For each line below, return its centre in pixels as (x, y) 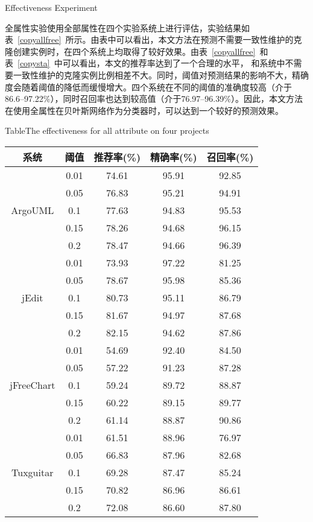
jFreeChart (33, 385)
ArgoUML (33, 210)
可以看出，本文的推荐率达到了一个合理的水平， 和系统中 (174, 63)
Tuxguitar (33, 472)
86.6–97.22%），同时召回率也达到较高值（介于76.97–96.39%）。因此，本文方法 (154, 99)
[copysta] (34, 63)
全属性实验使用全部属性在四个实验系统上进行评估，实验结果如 (127, 27)
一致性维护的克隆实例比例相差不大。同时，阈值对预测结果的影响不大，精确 (161, 74)
